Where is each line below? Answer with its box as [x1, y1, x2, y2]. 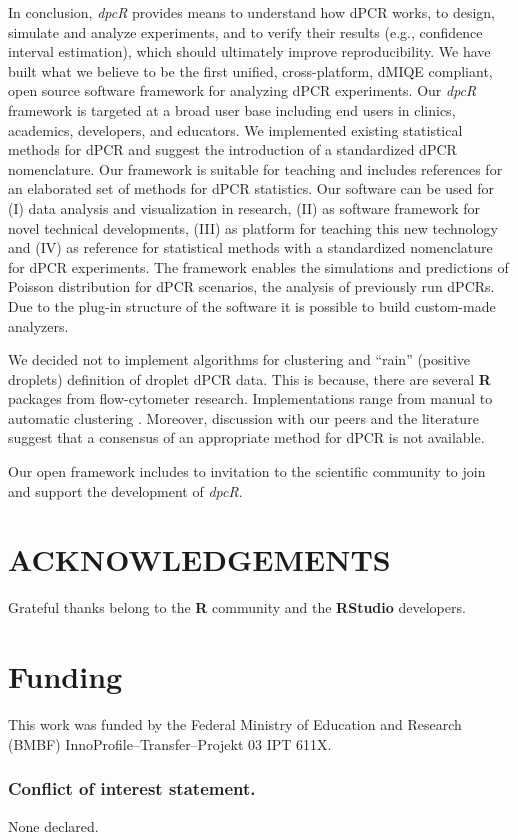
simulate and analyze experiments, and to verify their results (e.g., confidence [8, 21, 483, 42]
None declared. [8, 815, 99, 836]
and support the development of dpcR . [8, 480, 243, 501]
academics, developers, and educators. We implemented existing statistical [8, 119, 463, 140]
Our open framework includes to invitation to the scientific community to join [8, 461, 486, 482]
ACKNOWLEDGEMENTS [8, 539, 391, 580]
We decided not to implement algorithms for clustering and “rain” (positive [8, 349, 471, 370]
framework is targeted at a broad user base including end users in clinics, [8, 99, 456, 120]
